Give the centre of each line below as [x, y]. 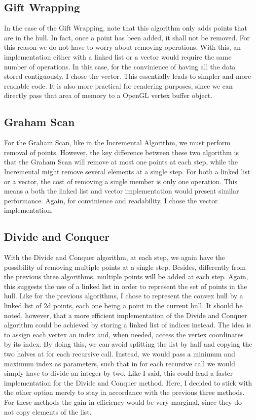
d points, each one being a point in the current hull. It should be [145, 306]
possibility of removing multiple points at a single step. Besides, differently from [125, 267]
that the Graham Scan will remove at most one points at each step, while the [121, 162]
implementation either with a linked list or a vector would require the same [118, 56]
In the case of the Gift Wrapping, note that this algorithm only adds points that [126, 28]
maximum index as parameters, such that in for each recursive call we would [120, 363]
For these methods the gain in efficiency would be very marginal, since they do [123, 402]
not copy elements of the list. [48, 411]
